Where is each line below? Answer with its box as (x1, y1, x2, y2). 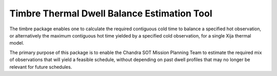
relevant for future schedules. (9, 64, 72, 70)
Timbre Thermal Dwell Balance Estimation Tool (9, 8, 212, 19)
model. (9, 40, 24, 46)
